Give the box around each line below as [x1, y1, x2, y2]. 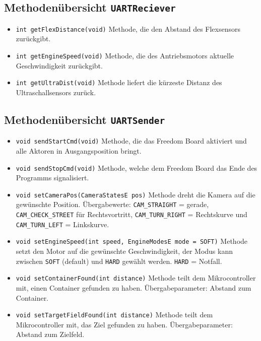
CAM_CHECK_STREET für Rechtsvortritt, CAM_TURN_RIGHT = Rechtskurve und [16, 209, 247, 220]
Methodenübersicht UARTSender [4, 111, 165, 127]
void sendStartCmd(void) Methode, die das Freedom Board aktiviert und [16, 135, 247, 146]
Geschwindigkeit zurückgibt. [16, 60, 103, 71]
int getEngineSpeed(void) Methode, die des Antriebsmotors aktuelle [16, 50, 234, 61]
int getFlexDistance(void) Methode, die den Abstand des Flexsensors [16, 23, 241, 34]
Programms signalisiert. [16, 172, 89, 183]
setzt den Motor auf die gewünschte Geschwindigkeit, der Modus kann [16, 246, 233, 256]
